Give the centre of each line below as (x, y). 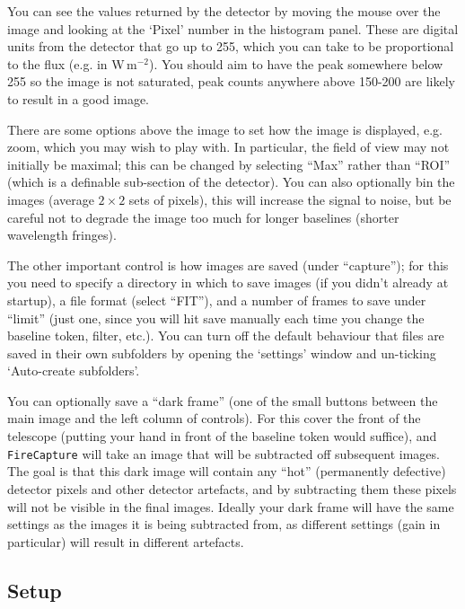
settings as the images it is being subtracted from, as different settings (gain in (224, 524)
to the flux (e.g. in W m (72, 63)
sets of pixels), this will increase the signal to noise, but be (290, 199)
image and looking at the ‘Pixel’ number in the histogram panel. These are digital (233, 28)
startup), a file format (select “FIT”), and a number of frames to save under (217, 300)
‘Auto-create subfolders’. (74, 371)
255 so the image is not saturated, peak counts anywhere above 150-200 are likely (231, 81)
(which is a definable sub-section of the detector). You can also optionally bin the (231, 182)
